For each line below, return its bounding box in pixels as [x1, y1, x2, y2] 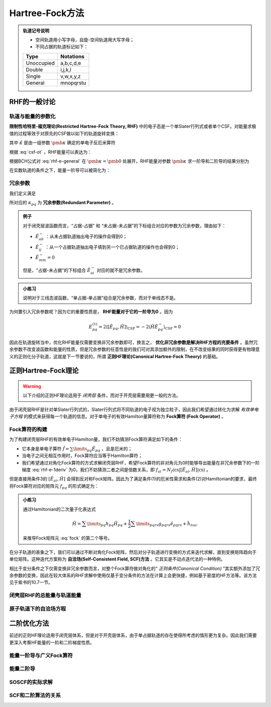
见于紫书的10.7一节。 [9, 580, 53, 586]
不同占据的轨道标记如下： [35, 44, 88, 50]
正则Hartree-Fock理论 [9, 366, 79, 375]
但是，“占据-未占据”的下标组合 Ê [23, 267, 91, 273]
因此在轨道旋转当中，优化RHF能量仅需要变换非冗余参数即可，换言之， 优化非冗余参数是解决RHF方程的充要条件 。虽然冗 [9, 339, 258, 345]
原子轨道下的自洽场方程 [9, 605, 66, 612]
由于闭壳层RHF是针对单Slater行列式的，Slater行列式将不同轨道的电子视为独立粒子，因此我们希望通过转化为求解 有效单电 [9, 406, 258, 412]
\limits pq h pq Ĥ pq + [87, 521, 127, 527]
